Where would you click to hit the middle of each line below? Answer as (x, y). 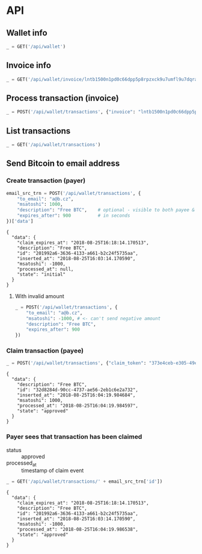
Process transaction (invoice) (63, 98)
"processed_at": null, (45, 269)
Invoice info (29, 65)
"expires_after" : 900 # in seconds (74, 216)
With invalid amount (39, 296)
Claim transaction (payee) (45, 351)
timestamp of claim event (53, 471)
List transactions (38, 131)
